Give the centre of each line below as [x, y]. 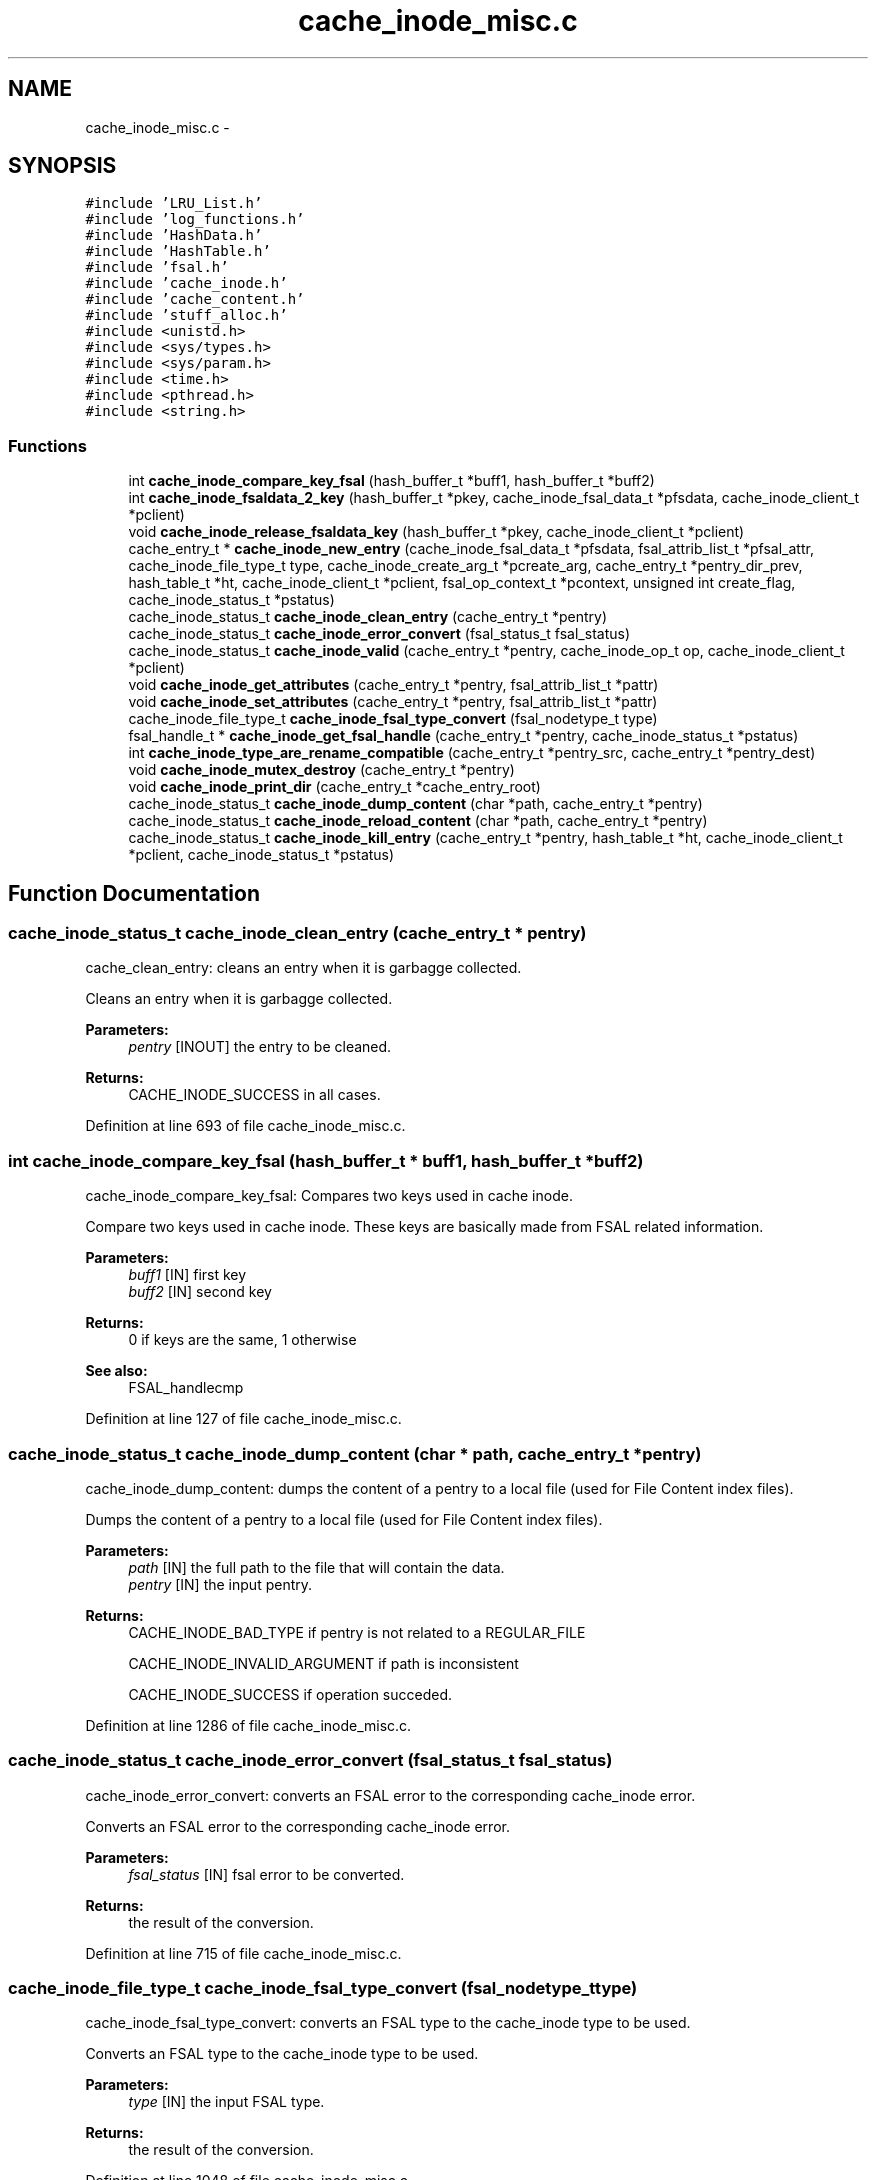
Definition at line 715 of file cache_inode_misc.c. [243, 1953]
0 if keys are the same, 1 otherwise [242, 1340]
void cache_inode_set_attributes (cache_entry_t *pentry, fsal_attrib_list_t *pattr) [393, 702]
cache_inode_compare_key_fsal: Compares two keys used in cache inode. [329, 1196]
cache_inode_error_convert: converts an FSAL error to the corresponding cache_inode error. [390, 1795]
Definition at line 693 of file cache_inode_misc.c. [245, 1126]
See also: [116, 1371]
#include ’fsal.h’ [157, 267]
